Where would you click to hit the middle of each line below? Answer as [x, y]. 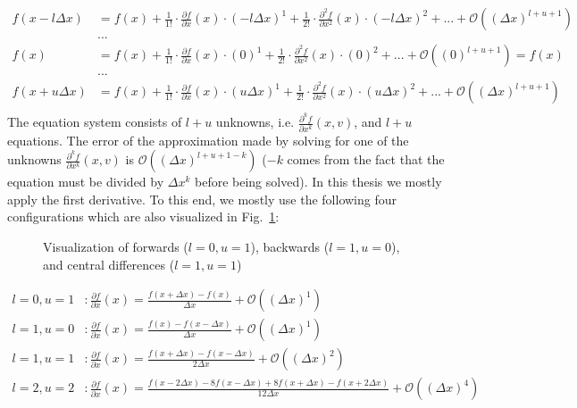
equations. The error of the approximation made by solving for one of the [208, 140]
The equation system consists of [95, 122]
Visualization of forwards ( [116, 246]
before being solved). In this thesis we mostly [318, 182]
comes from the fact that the [366, 159]
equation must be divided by [86, 182]
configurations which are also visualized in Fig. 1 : [143, 216]
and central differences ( [109, 264]
